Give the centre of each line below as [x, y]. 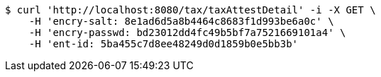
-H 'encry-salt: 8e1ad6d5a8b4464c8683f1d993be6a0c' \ [181, 21]
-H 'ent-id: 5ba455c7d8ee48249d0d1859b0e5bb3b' [164, 44]
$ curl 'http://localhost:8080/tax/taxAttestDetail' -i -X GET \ [190, 10]
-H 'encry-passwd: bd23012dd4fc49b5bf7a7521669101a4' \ [187, 32]
